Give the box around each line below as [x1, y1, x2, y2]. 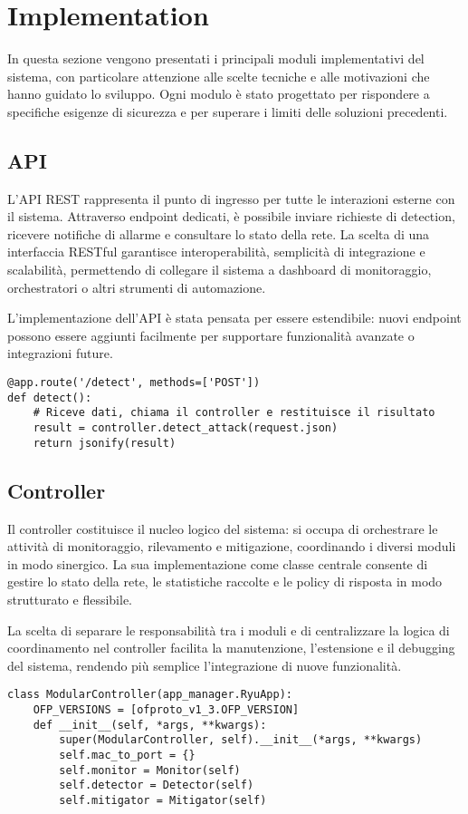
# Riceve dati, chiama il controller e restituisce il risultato [33, 406, 435, 420]
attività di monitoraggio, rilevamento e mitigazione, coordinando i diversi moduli [7, 537, 456, 556]
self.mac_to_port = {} [59, 748, 196, 761]
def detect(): [7, 391, 92, 404]
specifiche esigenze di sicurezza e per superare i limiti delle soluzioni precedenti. [7, 102, 448, 121]
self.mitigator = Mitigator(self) [59, 793, 267, 807]
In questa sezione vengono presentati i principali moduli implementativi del [7, 49, 425, 68]
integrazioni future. [7, 344, 113, 363]
